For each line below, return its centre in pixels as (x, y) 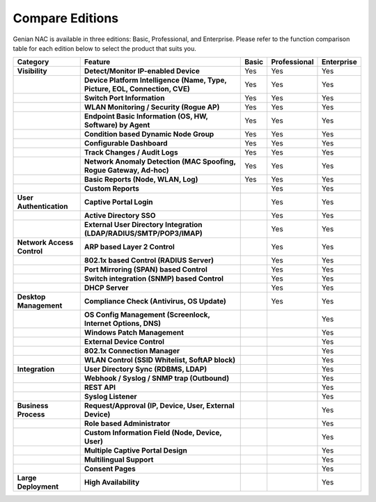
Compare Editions (66, 18)
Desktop (31, 297)
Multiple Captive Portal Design (135, 450)
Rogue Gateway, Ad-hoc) (126, 171)
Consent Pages (110, 469)
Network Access (45, 242)
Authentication (43, 207)
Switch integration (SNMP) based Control (154, 279)
